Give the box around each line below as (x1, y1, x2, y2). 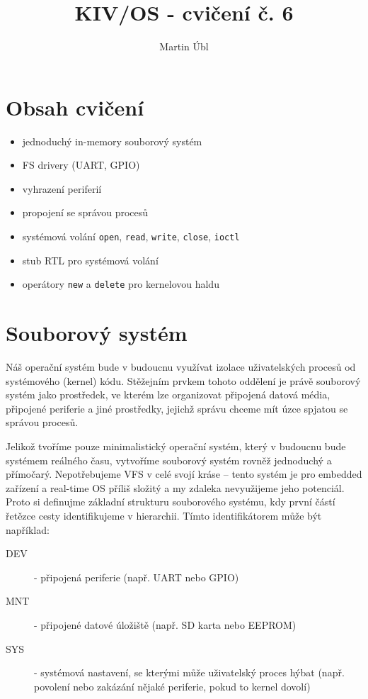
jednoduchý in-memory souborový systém (22, 133, 202, 148)
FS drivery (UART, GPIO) (22, 157, 140, 172)
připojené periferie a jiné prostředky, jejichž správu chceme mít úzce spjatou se (6, 401, 348, 415)
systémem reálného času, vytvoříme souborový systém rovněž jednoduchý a (6, 452, 332, 467)
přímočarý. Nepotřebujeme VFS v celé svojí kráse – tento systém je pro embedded (6, 466, 362, 481)
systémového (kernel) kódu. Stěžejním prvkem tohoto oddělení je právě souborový (6, 373, 361, 388)
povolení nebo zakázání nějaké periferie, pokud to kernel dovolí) (34, 678, 311, 693)
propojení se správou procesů (22, 205, 149, 220)
